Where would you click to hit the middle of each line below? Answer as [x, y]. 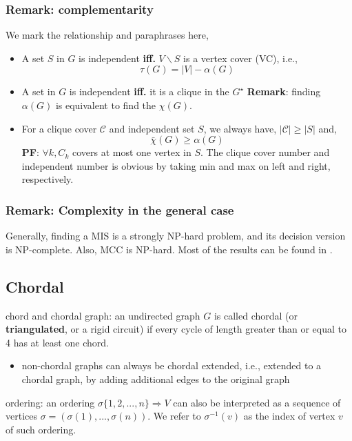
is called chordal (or [256, 315]
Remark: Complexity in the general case [120, 209]
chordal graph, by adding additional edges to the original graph [156, 379]
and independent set [152, 128]
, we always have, [240, 128]
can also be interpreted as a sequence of [257, 402]
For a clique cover [59, 128]
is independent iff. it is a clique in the [149, 91]
